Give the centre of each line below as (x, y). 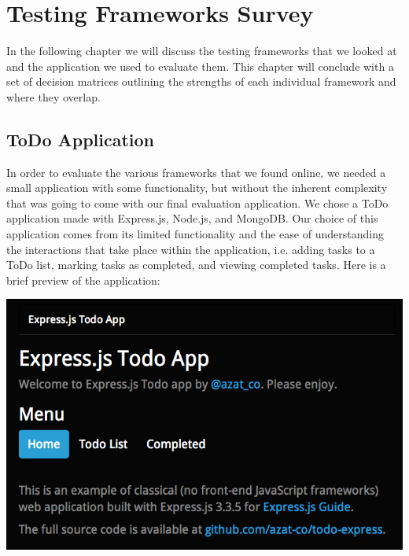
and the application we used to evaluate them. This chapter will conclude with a (200, 66)
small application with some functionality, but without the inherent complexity (197, 188)
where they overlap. (53, 96)
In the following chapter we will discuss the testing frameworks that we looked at (202, 51)
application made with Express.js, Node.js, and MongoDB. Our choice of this (192, 218)
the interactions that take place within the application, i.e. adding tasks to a (191, 249)
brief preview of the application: (83, 280)
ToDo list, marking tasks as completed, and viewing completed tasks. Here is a (196, 265)
